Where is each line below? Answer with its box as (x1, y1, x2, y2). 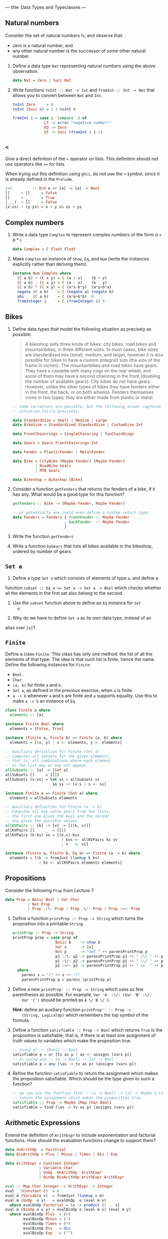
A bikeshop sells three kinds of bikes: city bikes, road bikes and (25, 341, 156, 347)
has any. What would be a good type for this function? (12, 491, 124, 497)
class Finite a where (5, 708, 51, 713)
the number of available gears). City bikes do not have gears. (25, 378, 151, 384)
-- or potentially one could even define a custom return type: (12, 510, 150, 515)
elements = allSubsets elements (10, 795, 78, 800)
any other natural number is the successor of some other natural (12, 48, 146, 54)
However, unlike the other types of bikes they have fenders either (25, 383, 160, 389)
